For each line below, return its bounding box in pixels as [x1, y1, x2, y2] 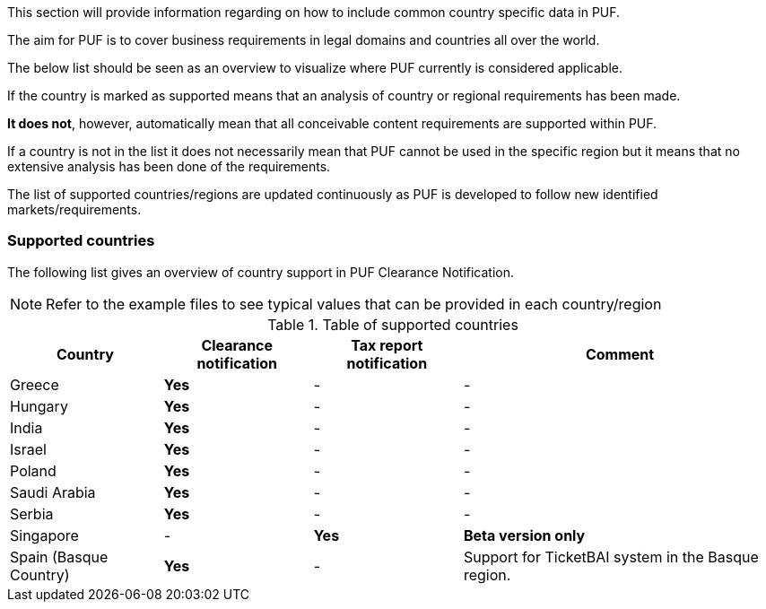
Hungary [10, 396, 68, 415]
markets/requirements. [7, 202, 142, 217]
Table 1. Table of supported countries [267, 315, 518, 334]
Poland [10, 461, 57, 480]
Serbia [10, 504, 54, 523]
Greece [10, 375, 59, 394]
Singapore [10, 526, 79, 544]
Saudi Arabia [10, 483, 96, 501]
